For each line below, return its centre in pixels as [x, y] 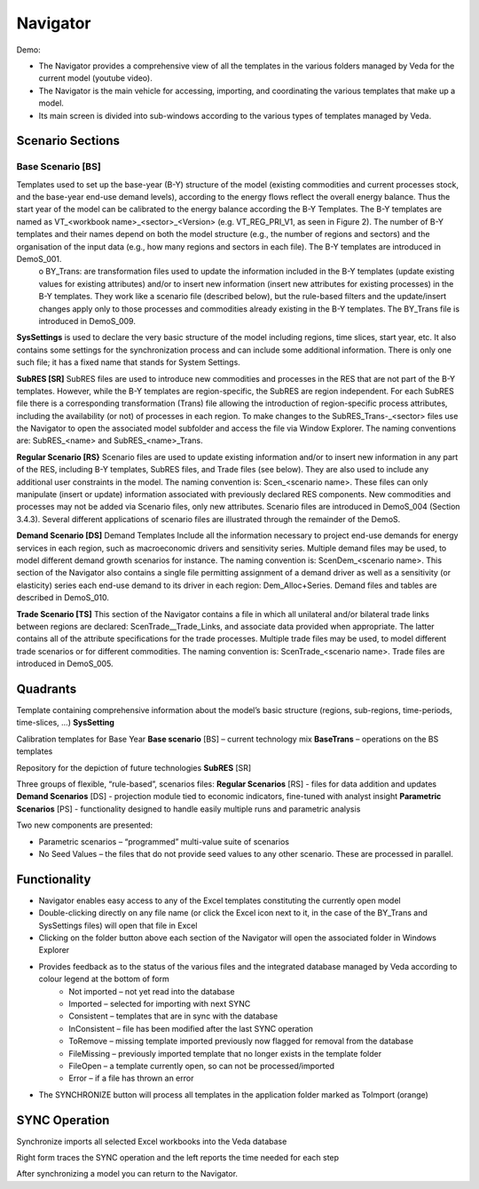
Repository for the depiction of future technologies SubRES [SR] [134, 767]
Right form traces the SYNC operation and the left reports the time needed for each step [178, 1157]
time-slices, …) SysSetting [66, 723]
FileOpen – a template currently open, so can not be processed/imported [202, 1066]
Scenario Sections [68, 141]
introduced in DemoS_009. [87, 321]
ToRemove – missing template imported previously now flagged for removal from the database [241, 1041]
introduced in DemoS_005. [65, 664]
